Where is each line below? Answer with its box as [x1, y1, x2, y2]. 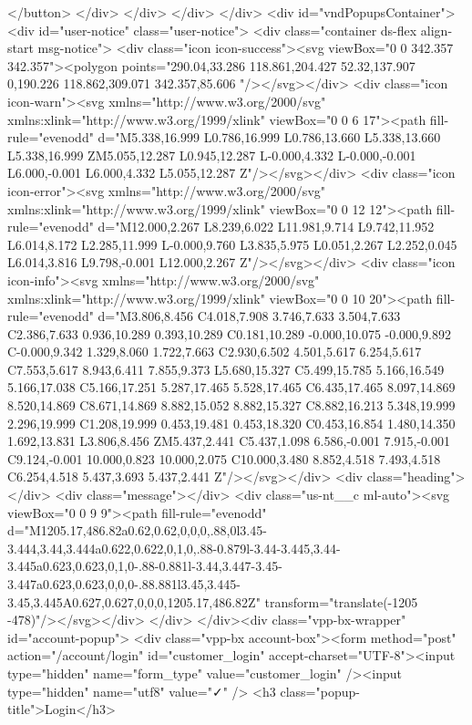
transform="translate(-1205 [264, 592, 418, 611]
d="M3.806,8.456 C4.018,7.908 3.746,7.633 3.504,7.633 [97, 306, 401, 326]
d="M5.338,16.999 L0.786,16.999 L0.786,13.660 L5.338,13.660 [97, 128, 441, 147]
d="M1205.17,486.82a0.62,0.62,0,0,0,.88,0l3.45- [7, 521, 267, 540]
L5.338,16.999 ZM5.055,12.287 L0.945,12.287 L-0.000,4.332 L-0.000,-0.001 [7, 145, 416, 164]
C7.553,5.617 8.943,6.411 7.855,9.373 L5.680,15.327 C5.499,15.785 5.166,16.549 [7, 359, 445, 378]
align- [420, 20, 453, 39]
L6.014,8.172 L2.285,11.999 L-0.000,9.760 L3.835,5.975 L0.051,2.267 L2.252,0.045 [7, 234, 457, 254]
